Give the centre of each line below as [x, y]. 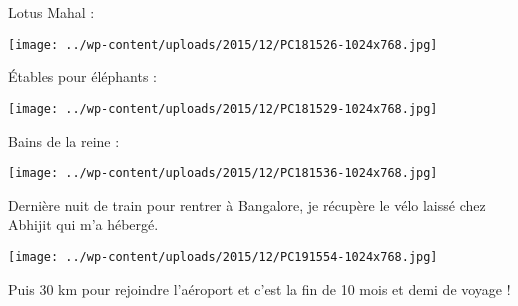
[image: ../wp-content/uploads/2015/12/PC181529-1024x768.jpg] [223, 108]
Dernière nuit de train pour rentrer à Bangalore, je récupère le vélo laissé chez [247, 204]
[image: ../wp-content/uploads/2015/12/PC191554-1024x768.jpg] [223, 256]
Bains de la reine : [64, 140]
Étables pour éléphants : [82, 76]
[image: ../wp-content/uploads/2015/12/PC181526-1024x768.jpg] [223, 44]
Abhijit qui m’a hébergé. [83, 224]
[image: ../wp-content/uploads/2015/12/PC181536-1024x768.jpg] [223, 173]
